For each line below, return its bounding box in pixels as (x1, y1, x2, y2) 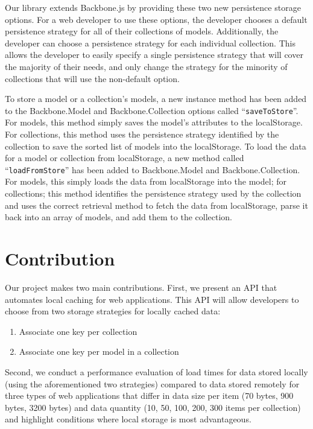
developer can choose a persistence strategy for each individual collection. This (5, 36, 296, 49)
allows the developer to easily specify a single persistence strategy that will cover (5, 48, 303, 61)
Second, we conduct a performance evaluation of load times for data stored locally (5, 365, 308, 378)
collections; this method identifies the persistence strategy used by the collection (5, 187, 302, 200)
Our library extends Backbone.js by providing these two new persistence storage (5, 1, 301, 13)
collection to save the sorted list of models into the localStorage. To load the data (5, 139, 306, 152)
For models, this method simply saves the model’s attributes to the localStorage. (5, 116, 303, 129)
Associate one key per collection (19, 325, 138, 337)
